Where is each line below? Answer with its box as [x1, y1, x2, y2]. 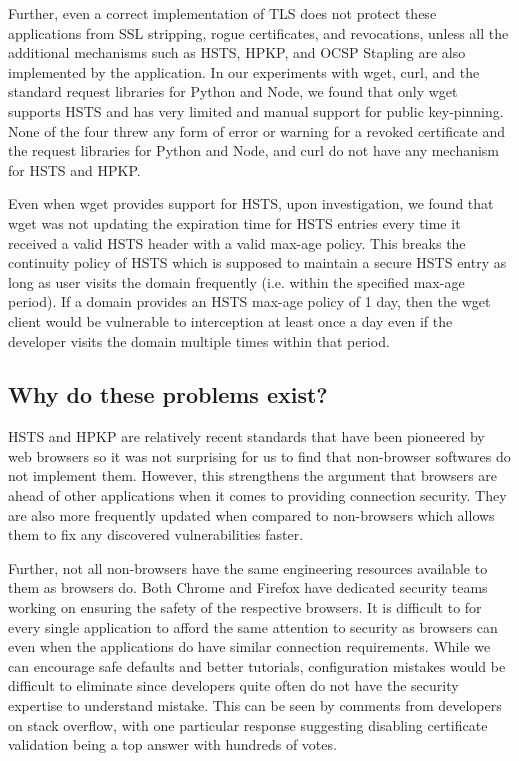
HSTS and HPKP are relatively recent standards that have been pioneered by [8, 426, 485, 447]
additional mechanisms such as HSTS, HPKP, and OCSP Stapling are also [8, 42, 466, 63]
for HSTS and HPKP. [8, 159, 141, 180]
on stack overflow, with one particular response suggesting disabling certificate [8, 714, 488, 735]
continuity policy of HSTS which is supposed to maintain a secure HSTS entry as [8, 252, 507, 273]
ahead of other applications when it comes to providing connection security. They [8, 485, 507, 506]
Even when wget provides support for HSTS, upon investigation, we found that [8, 193, 494, 214]
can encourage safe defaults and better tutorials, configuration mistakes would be [8, 655, 506, 676]
